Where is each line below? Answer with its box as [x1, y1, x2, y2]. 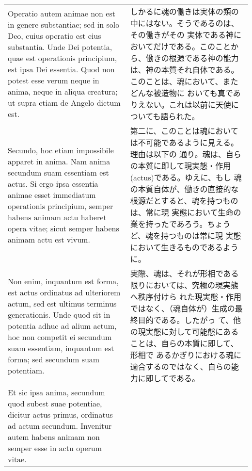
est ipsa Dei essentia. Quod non [8, 64, 115, 75]
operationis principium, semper [8, 200, 113, 211]
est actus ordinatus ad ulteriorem [8, 286, 121, 298]
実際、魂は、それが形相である [130, 268, 239, 279]
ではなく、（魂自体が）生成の [130, 303, 235, 314]
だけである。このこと [153, 41, 231, 52]
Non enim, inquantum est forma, [8, 275, 119, 287]
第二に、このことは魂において [130, 125, 238, 136]
